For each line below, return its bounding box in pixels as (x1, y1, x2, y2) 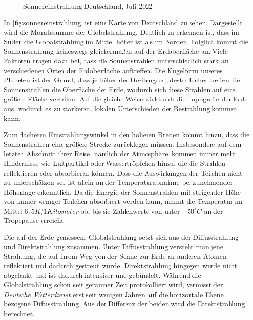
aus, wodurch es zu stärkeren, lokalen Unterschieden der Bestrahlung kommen (4, 103, 237, 113)
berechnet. (4, 308, 35, 318)
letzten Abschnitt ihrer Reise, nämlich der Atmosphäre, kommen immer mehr (4, 148, 236, 159)
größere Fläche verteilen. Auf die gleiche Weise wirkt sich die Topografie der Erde (4, 94, 248, 104)
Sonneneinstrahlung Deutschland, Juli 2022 (23, 1, 153, 11)
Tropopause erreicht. (4, 215, 65, 225)
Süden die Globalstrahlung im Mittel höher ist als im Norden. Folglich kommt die (4, 36, 249, 46)
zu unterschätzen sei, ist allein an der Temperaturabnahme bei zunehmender (4, 177, 233, 187)
